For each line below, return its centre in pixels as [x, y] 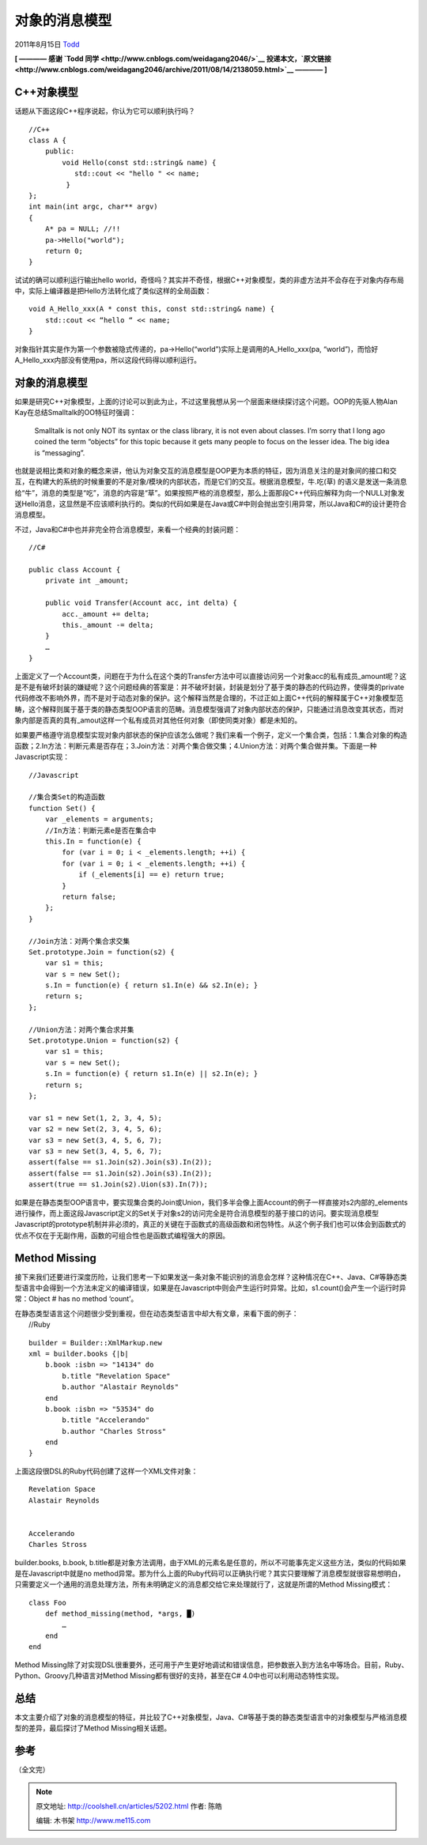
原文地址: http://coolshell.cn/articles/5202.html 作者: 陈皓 [129, 1806]
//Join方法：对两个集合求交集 [79, 941]
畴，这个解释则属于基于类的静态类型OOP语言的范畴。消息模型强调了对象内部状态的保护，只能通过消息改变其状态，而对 [209, 709]
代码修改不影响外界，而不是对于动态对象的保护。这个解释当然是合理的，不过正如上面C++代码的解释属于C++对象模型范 [209, 698]
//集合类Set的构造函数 [67, 797]
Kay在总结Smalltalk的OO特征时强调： [76, 413]
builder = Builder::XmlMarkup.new [95, 1343]
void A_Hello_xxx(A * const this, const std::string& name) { [152, 309]
